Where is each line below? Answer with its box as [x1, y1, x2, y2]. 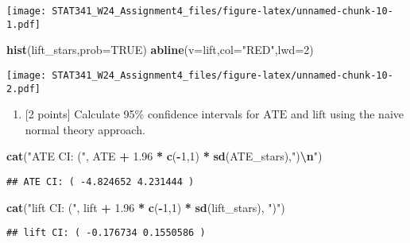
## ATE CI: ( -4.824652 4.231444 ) [6, 176, 195, 187]
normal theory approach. [25, 121, 145, 137]
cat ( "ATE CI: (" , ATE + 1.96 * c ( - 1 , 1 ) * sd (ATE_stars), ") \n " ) [6, 148, 323, 164]
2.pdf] [6, 83, 41, 94]
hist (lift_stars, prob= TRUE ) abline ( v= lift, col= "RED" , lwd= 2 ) [6, 41, 314, 58]
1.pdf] [6, 18, 41, 30]
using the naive [330, 106, 404, 122]
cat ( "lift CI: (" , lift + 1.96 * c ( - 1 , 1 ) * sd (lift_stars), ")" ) [6, 199, 285, 215]
